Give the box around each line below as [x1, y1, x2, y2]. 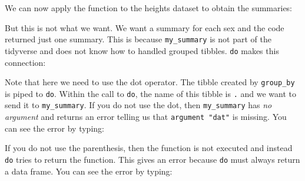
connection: [5, 56, 46, 68]
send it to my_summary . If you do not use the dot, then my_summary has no [5, 99, 272, 111]
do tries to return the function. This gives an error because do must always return [5, 153, 300, 165]
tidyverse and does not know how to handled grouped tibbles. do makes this [5, 44, 279, 56]
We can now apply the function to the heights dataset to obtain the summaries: [5, 2, 293, 14]
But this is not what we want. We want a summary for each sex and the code [5, 21, 284, 33]
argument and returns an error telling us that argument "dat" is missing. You [5, 110, 287, 123]
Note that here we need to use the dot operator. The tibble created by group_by [5, 76, 295, 88]
